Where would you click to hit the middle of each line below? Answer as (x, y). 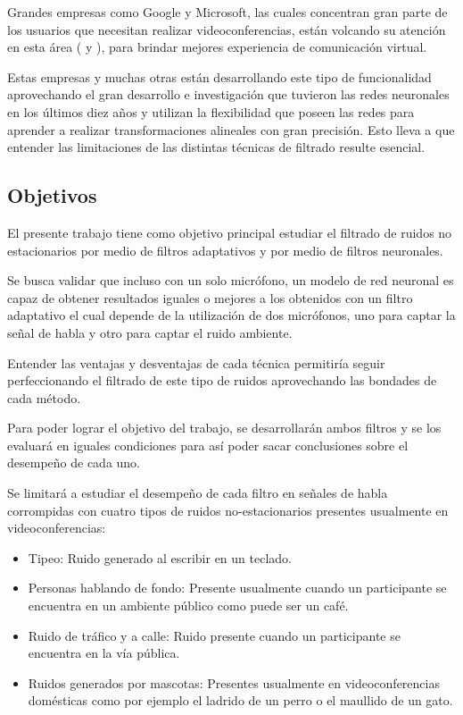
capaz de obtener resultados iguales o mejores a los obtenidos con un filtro (210, 297)
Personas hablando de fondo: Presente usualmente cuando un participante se (237, 588)
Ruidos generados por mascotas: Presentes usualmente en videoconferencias (234, 682)
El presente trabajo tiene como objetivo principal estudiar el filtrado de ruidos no (230, 232)
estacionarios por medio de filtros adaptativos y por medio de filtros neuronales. (225, 250)
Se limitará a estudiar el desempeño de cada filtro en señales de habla (198, 493)
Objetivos (52, 195)
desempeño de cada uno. (74, 463)
